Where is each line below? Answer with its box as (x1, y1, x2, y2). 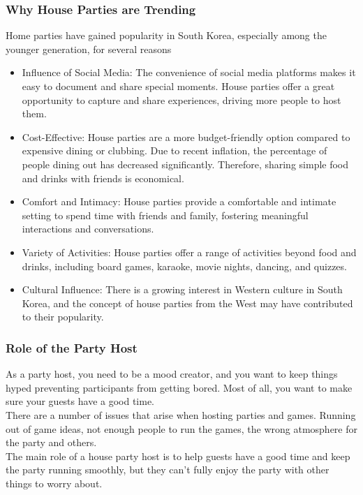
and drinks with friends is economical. (22, 170, 184, 185)
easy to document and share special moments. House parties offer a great (22, 79, 335, 93)
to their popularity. (22, 309, 104, 324)
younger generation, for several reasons (6, 41, 172, 56)
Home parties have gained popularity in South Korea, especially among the (6, 28, 327, 43)
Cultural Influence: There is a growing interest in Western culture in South (22, 282, 343, 297)
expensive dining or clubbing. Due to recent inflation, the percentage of (22, 143, 327, 158)
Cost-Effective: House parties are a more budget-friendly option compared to (22, 129, 350, 144)
